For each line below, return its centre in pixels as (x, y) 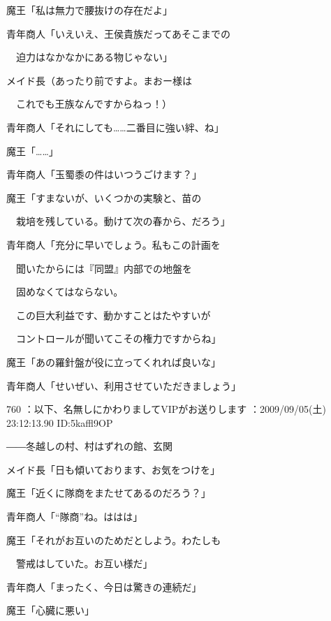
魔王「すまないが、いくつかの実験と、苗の (104, 197)
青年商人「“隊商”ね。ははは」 (75, 517)
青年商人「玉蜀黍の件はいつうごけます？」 (104, 174)
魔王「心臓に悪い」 (50, 610)
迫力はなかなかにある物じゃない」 (94, 57)
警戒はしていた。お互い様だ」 (84, 563)
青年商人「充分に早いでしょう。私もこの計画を (113, 244)
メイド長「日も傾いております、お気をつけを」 (113, 469)
